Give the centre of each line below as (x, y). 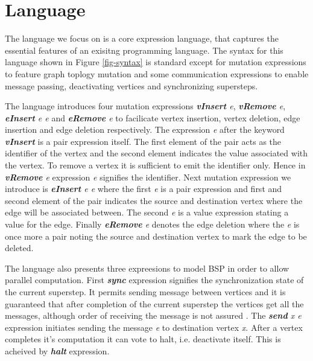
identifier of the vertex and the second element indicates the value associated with (156, 153)
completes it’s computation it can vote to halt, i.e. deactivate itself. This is (143, 339)
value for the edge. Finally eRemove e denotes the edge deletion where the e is (152, 224)
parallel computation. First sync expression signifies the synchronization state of (154, 280)
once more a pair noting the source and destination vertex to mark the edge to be (156, 236)
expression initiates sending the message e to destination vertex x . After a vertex (154, 327)
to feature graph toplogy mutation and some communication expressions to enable (157, 73)
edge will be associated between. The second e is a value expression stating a (147, 212)
